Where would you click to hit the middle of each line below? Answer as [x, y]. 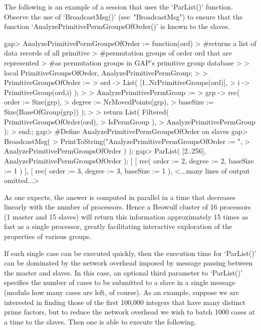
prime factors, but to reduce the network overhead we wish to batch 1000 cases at [129, 312]
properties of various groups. [48, 236]
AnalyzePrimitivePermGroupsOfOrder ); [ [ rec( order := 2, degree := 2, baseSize [129, 160]
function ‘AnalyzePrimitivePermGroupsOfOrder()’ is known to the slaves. [117, 26]
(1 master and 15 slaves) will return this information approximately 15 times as [126, 216]
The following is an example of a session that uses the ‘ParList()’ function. [118, 6]
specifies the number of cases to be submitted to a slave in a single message [120, 282]
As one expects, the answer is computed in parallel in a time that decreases [120, 197]
